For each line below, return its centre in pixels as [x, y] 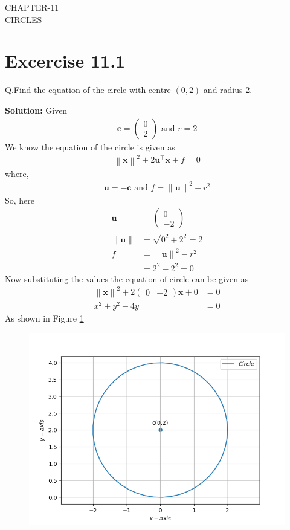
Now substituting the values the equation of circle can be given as [127, 278]
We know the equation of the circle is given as [90, 147]
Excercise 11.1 [65, 61]
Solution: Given [36, 110]
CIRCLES [24, 19]
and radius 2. [228, 90]
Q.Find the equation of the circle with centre [88, 90]
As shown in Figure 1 [44, 318]
